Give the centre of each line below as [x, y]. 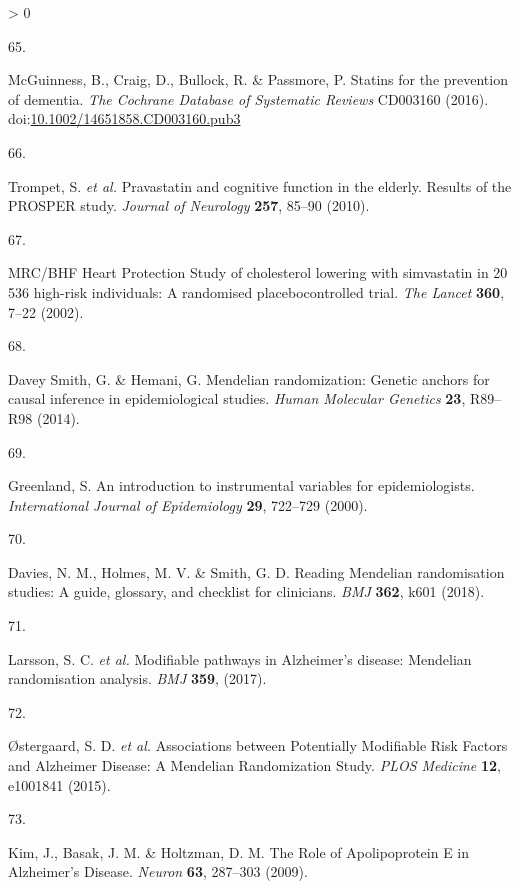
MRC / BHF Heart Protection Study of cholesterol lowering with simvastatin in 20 [258, 272]
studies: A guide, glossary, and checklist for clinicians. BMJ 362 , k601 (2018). [246, 591]
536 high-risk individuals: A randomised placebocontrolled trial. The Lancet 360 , [256, 291]
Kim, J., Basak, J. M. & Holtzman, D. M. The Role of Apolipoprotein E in [239, 851]
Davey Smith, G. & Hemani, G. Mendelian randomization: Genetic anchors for [249, 378]
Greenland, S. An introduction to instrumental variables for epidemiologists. [241, 485]
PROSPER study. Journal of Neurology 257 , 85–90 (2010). [189, 205]
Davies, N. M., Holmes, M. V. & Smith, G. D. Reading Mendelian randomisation [256, 571]
